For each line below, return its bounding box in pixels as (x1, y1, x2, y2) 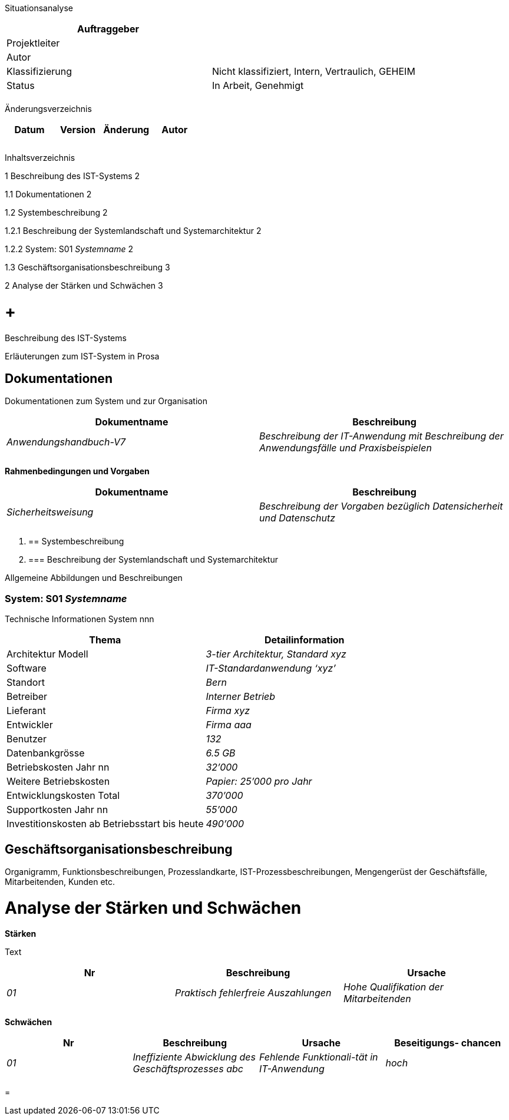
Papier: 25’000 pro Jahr (206, 775, 312, 788)
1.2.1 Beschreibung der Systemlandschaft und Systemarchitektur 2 (5, 226, 262, 236)
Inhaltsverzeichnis (5, 153, 75, 163)
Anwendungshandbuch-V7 (6, 436, 126, 448)
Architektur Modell (6, 648, 88, 660)
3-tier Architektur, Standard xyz (206, 648, 346, 660)
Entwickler (6, 719, 53, 731)
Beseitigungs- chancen (394, 1037, 501, 1049)
